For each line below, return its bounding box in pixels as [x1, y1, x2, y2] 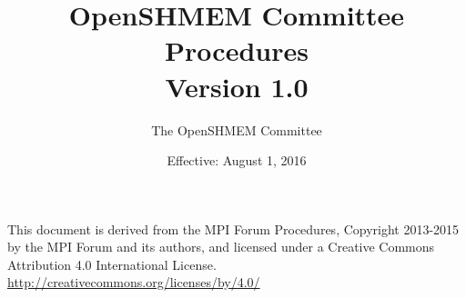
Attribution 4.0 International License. [7, 254, 217, 273]
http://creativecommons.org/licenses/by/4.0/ [7, 273, 260, 292]
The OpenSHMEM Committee [151, 120, 322, 139]
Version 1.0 [165, 67, 309, 104]
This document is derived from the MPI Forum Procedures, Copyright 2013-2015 [7, 219, 460, 238]
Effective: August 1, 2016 [167, 151, 307, 170]
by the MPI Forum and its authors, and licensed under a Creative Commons [7, 237, 435, 256]
